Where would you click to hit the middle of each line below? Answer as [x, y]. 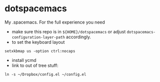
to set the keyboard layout [38, 42]
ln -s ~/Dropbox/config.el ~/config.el [46, 74]
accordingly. [79, 37]
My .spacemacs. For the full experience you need [55, 22]
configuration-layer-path [38, 37]
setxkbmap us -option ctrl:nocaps [40, 51]
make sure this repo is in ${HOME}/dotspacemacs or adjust [69, 31]
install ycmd [24, 60]
